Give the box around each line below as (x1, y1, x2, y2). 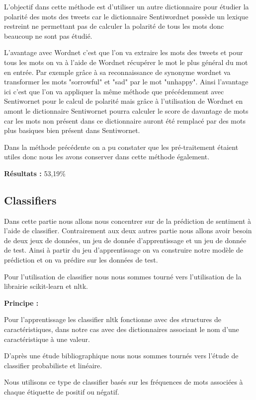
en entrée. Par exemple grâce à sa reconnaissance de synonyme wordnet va (4, 67, 231, 77)
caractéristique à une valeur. (4, 333, 90, 344)
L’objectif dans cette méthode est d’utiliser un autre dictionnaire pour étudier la (4, 1, 249, 11)
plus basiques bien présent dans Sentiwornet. (4, 125, 140, 135)
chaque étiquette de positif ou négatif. (4, 387, 119, 397)
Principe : (4, 297, 39, 308)
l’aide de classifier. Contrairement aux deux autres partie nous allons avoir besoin (4, 225, 252, 236)
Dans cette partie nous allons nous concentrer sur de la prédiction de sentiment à (4, 215, 252, 226)
